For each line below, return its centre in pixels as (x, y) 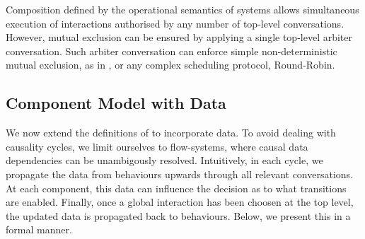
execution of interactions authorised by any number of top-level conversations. (175, 23)
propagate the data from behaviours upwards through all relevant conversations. (180, 174)
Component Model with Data (116, 103)
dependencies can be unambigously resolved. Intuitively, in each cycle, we (164, 160)
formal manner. (39, 229)
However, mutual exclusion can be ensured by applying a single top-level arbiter (179, 37)
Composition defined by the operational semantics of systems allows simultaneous (182, 9)
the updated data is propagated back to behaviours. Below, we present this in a (178, 215)
